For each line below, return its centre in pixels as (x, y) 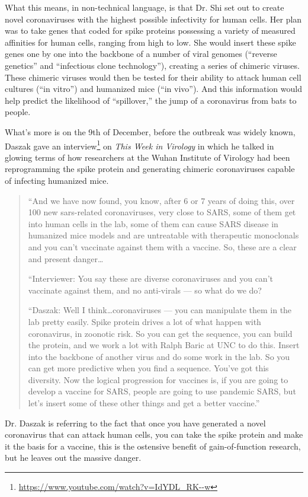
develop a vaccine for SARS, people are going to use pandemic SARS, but (162, 391)
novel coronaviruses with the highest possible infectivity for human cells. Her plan (153, 19)
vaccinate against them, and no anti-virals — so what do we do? (145, 290)
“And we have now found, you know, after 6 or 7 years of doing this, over (161, 200)
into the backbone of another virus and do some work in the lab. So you (159, 356)
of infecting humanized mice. (57, 180)
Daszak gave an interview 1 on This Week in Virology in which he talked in (139, 145)
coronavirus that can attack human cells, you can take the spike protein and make (154, 434)
